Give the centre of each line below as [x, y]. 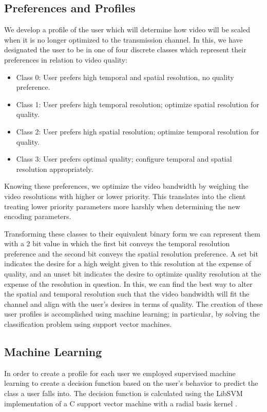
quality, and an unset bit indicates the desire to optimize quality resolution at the [133, 274]
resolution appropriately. [55, 169]
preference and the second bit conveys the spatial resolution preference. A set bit [131, 253]
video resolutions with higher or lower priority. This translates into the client [125, 196]
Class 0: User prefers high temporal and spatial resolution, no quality [125, 77]
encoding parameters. [38, 216]
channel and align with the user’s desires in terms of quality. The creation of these [133, 303]
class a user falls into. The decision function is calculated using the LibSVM [123, 393]
